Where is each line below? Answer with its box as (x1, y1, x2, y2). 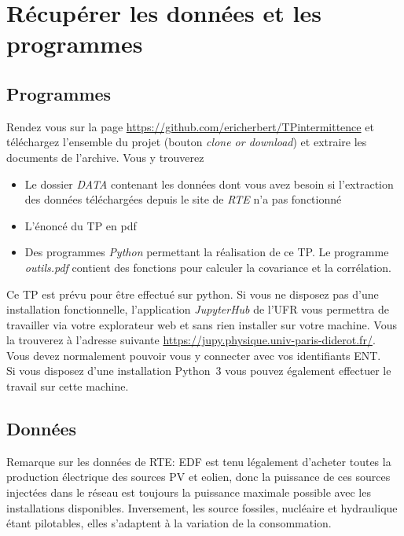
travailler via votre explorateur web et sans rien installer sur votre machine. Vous (6, 316, 397, 332)
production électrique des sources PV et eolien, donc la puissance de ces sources (6, 468, 391, 485)
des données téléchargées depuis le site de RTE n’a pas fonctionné (24, 191, 342, 207)
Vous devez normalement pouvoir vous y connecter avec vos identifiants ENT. (6, 347, 381, 363)
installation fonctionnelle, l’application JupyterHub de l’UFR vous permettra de (6, 301, 389, 318)
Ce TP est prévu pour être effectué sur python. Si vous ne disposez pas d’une (6, 285, 379, 302)
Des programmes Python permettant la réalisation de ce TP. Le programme (24, 244, 389, 260)
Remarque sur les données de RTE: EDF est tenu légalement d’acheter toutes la (6, 453, 391, 469)
